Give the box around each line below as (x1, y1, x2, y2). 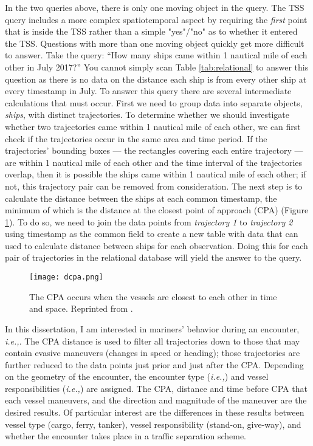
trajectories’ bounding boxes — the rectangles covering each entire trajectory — (5, 144, 303, 157)
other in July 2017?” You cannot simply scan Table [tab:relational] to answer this (5, 60, 309, 73)
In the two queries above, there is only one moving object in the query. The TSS (5, 1, 304, 13)
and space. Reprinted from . (29, 302, 133, 315)
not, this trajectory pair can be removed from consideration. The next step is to (5, 179, 303, 192)
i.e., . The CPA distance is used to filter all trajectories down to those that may (5, 334, 300, 347)
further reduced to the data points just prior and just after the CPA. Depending (5, 358, 304, 371)
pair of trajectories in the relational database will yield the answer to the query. (5, 251, 302, 264)
